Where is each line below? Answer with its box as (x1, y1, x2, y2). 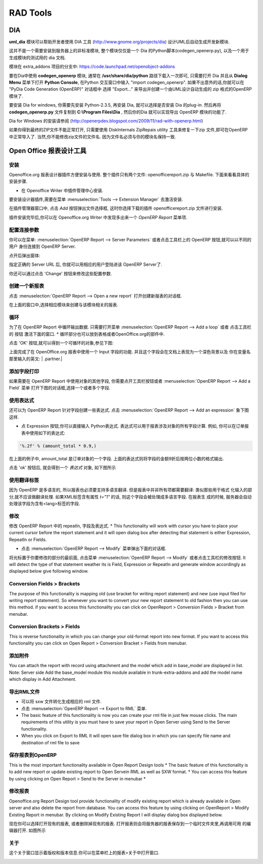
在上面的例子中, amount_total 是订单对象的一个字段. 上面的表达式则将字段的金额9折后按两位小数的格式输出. (9, 455, 224, 461)
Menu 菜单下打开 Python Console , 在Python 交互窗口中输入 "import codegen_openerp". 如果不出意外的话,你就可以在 (9, 80, 244, 86)
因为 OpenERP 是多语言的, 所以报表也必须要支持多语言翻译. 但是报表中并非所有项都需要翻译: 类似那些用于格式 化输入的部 (9, 487, 252, 493)
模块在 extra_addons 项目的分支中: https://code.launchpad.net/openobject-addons (9, 64, 175, 69)
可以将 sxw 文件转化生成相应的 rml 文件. (21, 699, 102, 705)
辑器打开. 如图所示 (9, 827, 46, 833)
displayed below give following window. (9, 568, 89, 574)
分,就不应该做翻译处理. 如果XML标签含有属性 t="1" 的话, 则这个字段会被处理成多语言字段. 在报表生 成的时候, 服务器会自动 (9, 494, 252, 499)
